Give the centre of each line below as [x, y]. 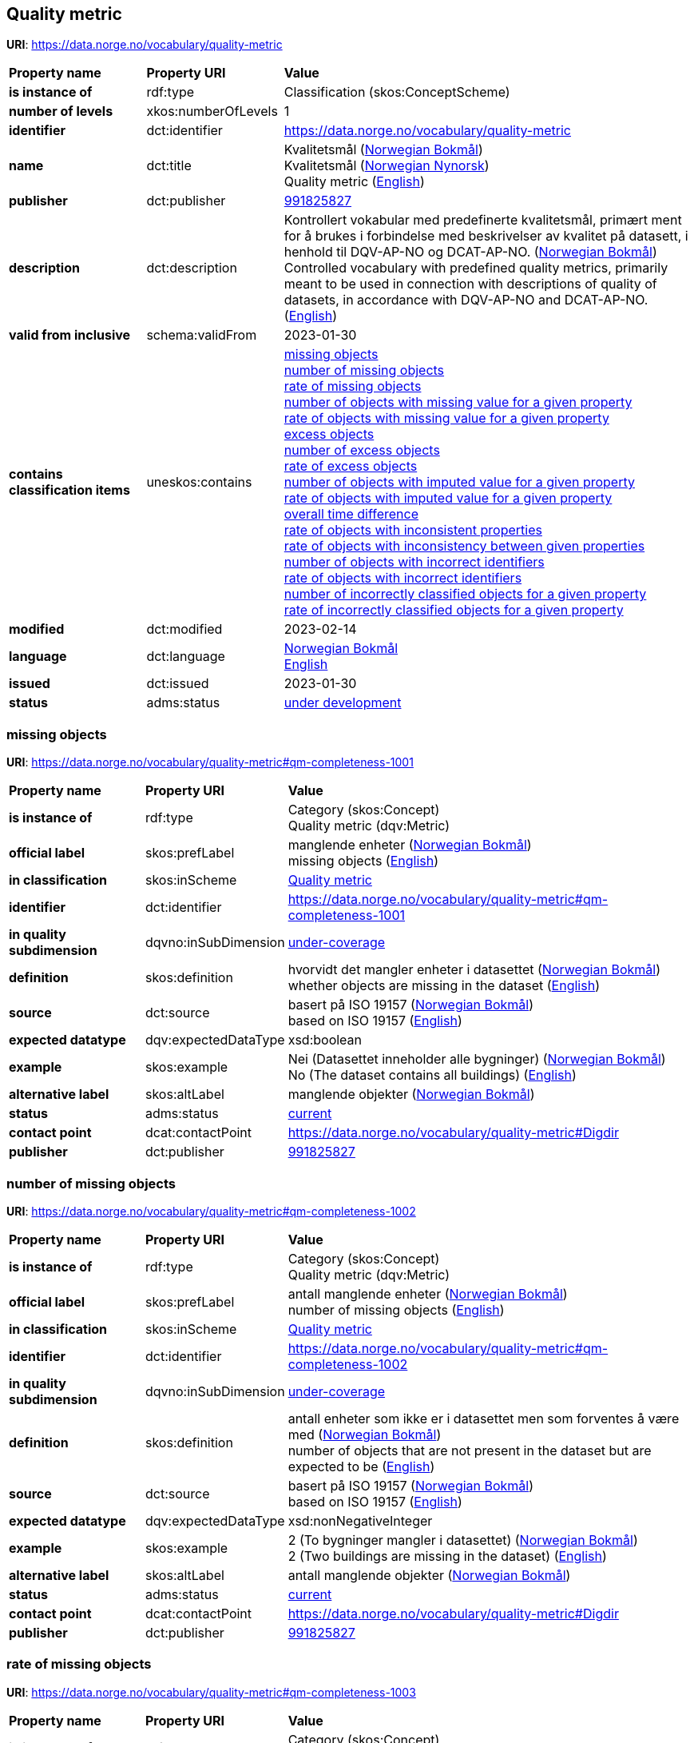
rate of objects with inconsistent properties [413, 530]
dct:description [192, 268]
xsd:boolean [325, 1040]
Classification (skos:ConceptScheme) [397, 92]
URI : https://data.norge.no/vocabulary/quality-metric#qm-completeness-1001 [210, 762]
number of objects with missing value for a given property [458, 402]
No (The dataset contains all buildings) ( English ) [432, 1075]
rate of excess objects [351, 466]
